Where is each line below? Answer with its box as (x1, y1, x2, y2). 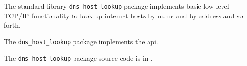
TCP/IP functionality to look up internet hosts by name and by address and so (4, 10, 243, 20)
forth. (4, 20, 21, 30)
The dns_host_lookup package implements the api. (4, 36, 158, 46)
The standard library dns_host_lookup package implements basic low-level (4, 1, 229, 11)
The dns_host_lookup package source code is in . (4, 52, 153, 63)
